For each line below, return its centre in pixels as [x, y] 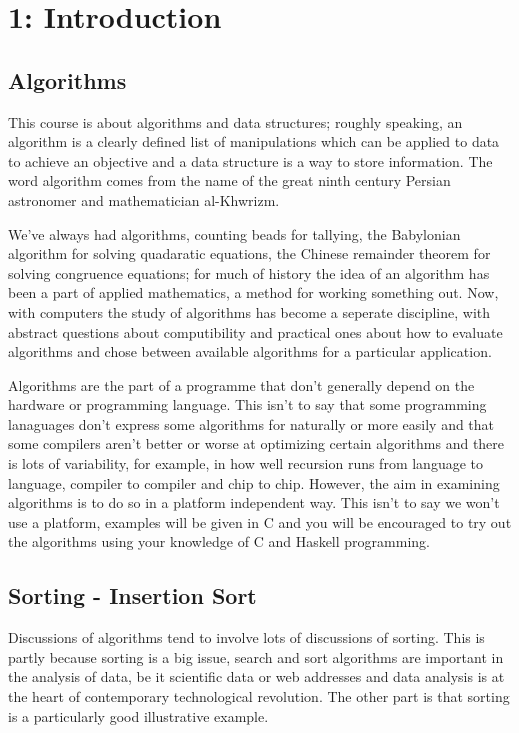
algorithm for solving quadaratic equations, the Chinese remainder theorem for [249, 253]
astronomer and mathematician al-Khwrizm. [144, 199]
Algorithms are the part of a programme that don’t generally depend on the [241, 384]
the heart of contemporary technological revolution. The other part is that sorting [259, 696]
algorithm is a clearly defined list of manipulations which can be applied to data [254, 141]
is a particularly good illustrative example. [138, 715]
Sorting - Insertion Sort [132, 595]
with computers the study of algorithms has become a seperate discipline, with [249, 311]
